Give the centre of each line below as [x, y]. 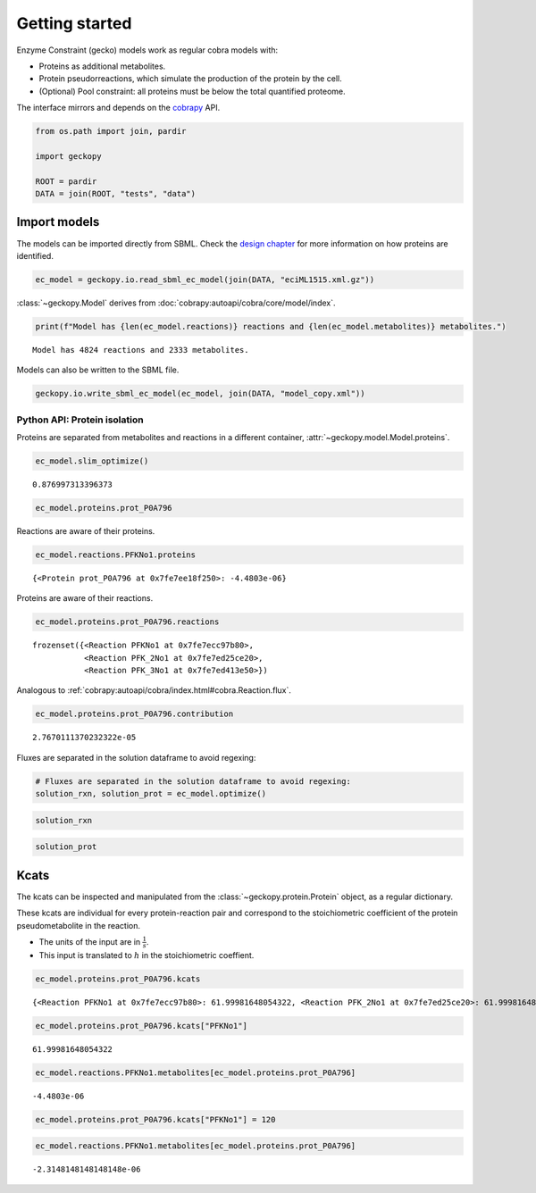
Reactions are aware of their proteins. [86, 530]
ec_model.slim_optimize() [92, 461]
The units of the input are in [90, 941]
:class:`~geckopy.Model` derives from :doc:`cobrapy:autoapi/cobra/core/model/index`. [176, 303]
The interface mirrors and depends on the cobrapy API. [118, 108]
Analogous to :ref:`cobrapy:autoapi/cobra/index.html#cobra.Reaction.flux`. [154, 690]
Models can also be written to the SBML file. [98, 370]
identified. [35, 255]
